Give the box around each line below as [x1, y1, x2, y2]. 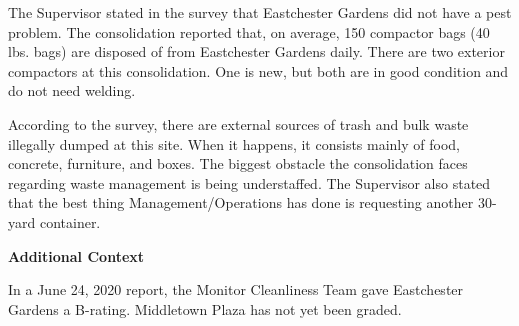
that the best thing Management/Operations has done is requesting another [8, 192, 474, 213]
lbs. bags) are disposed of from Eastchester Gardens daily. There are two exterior [8, 41, 505, 62]
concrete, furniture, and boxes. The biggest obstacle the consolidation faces [8, 153, 468, 174]
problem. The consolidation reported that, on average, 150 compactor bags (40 [8, 21, 490, 42]
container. [39, 211, 101, 232]
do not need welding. [8, 80, 136, 101]
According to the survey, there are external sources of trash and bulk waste [8, 113, 469, 134]
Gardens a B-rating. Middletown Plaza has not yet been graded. [8, 298, 402, 319]
